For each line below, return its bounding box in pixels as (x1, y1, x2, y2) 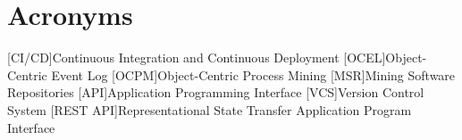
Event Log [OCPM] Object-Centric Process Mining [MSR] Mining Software (51, 65, 456, 84)
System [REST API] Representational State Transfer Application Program (7, 100, 412, 119)
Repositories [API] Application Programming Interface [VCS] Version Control (7, 83, 424, 102)
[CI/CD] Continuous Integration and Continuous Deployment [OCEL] (7, 48, 386, 67)
